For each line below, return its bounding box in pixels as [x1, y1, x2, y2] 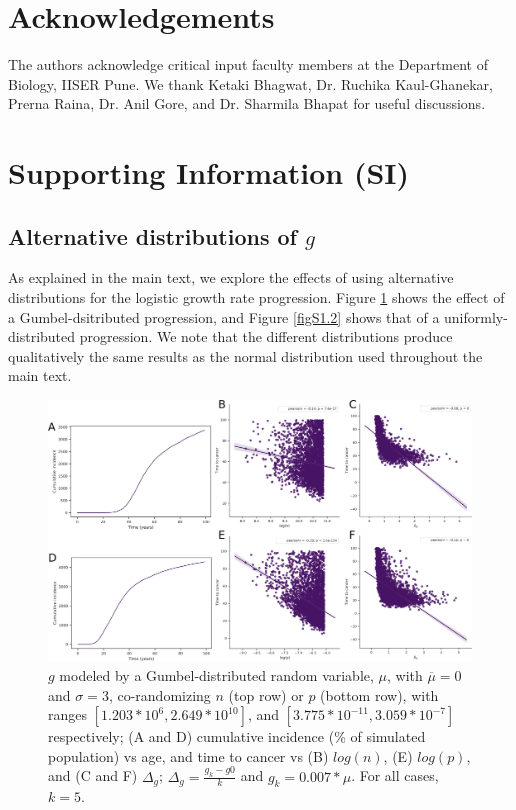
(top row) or [228, 684, 304, 705]
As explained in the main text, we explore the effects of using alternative [8, 267, 454, 288]
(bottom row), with [320, 684, 439, 705]
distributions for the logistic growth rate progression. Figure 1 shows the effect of [8, 287, 505, 308]
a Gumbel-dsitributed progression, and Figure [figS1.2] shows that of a [8, 306, 440, 327]
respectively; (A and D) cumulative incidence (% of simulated [48, 726, 426, 747]
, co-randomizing [108, 684, 211, 705]
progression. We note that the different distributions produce [79, 326, 453, 347]
